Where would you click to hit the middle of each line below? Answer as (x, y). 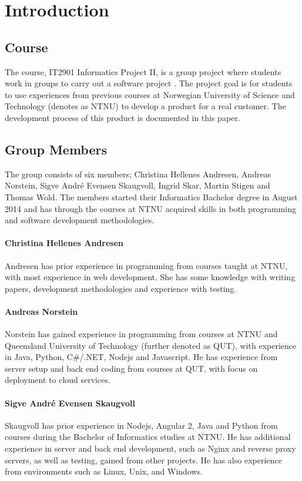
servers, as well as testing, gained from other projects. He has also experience (143, 460)
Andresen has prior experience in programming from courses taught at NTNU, (146, 265)
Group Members (56, 149)
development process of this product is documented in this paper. (123, 117)
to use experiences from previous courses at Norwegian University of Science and (150, 94)
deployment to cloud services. (58, 380)
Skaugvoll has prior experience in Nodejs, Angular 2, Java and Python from (141, 425)
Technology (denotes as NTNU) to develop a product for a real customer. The (145, 106)
